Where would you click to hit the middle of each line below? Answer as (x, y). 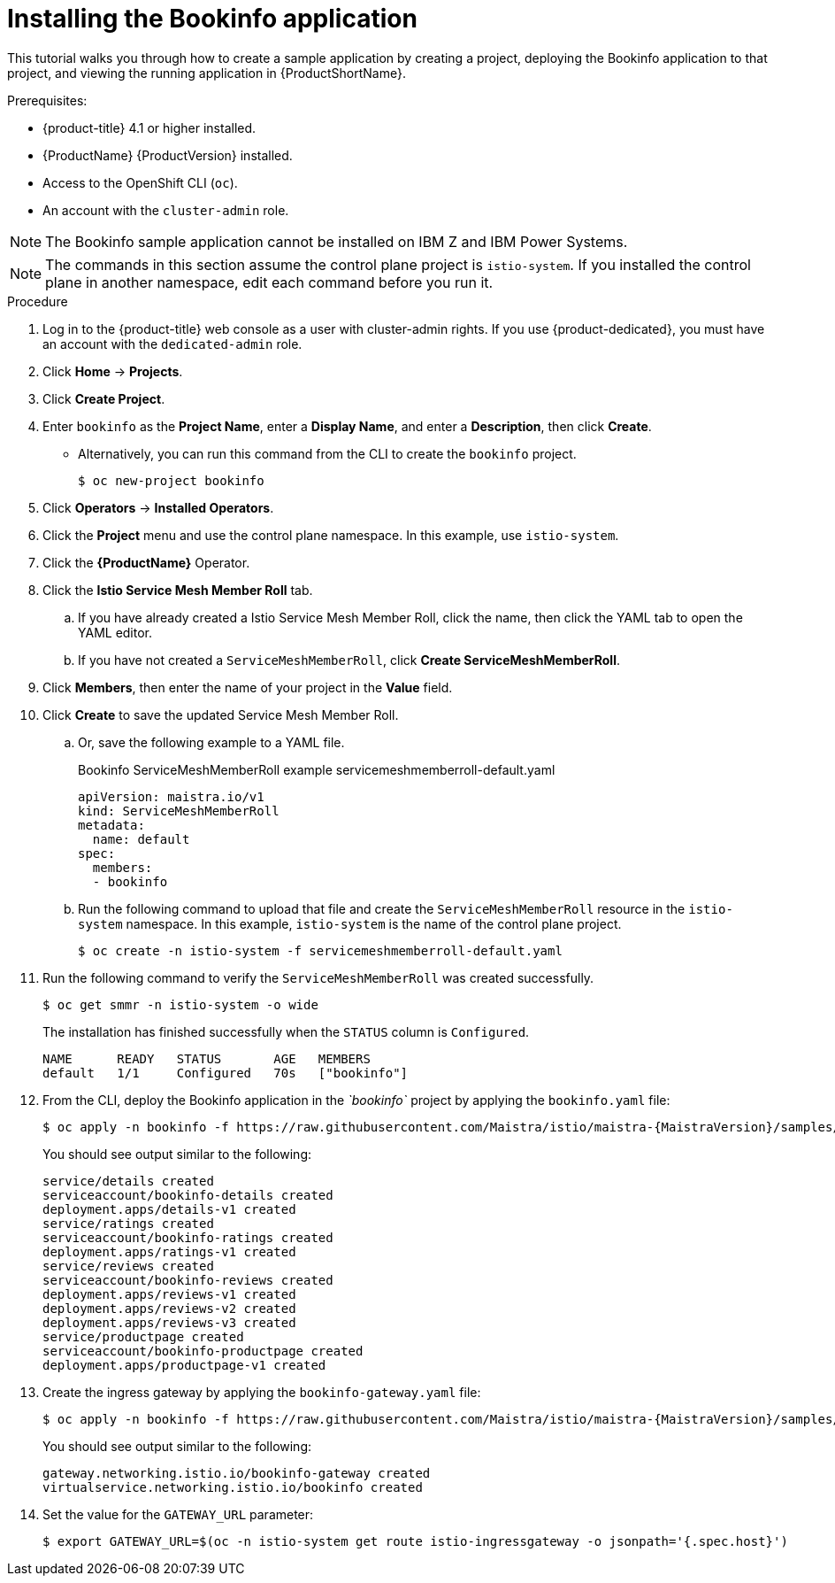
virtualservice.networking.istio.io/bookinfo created (233, 1487)
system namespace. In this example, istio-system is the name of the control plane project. (350, 923)
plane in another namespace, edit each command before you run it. (269, 282)
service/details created (128, 1181)
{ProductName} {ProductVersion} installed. (168, 155)
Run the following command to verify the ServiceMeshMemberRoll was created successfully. (318, 977)
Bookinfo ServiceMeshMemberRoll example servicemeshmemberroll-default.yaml (317, 769)
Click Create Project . (104, 398)
